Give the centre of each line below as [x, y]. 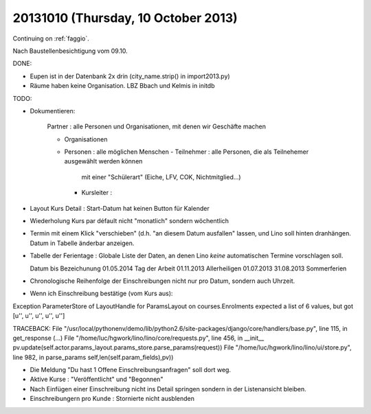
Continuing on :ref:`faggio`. [51, 38]
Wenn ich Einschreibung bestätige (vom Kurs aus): [101, 294]
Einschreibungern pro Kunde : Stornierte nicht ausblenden [112, 399]
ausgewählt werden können [103, 161]
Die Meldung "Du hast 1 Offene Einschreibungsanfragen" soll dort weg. [131, 370]
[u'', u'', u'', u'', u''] [39, 316]
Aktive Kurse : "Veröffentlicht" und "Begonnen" [97, 379]
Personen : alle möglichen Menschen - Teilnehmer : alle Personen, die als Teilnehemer [187, 152]
